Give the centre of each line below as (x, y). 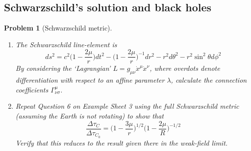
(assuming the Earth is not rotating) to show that (89, 116)
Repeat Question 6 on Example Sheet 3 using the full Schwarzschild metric (127, 106)
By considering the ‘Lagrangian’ (63, 68)
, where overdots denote (185, 68)
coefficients (32, 89)
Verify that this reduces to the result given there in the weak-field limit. (122, 142)
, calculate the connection (209, 80)
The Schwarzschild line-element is (66, 44)
